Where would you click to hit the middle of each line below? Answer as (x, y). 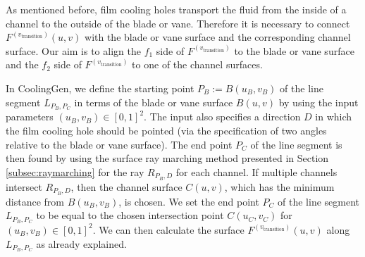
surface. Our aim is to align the (73, 50)
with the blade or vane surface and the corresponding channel (218, 37)
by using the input (318, 102)
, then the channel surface (126, 186)
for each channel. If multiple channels (256, 171)
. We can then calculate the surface (168, 229)
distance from (35, 201)
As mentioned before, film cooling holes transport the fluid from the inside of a (176, 9)
